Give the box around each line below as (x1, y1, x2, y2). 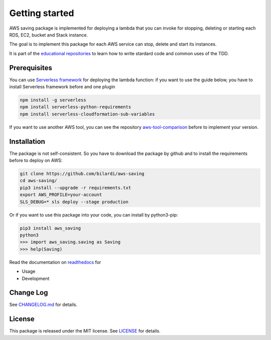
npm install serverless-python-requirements (20, 104, 131, 110)
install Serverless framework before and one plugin (9, 84, 115, 90)
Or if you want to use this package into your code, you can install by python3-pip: (9, 212, 178, 218)
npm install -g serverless (20, 97, 86, 103)
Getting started (9, 8, 74, 19)
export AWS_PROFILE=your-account (20, 192, 102, 198)
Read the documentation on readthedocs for (9, 259, 101, 265)
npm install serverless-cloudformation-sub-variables (20, 111, 155, 117)
